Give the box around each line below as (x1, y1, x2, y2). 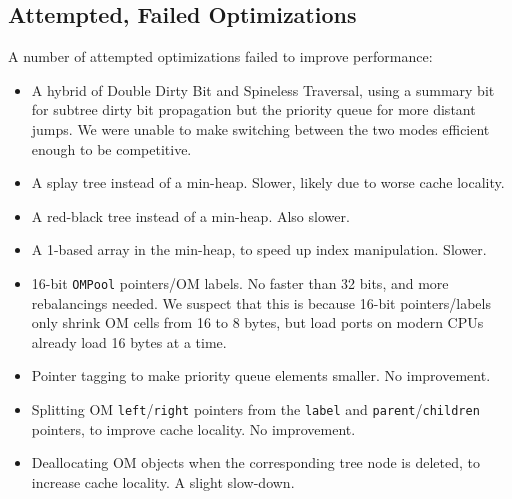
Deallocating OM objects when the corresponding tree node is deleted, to (31, 452, 480, 473)
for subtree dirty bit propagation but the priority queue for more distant (31, 99, 476, 120)
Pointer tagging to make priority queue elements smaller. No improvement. (31, 365, 491, 386)
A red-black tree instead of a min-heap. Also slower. (31, 205, 350, 226)
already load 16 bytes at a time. (31, 331, 227, 352)
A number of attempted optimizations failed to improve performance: (8, 46, 433, 67)
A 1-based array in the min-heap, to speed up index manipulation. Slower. (31, 239, 487, 260)
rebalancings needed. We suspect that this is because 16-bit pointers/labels (31, 292, 491, 313)
